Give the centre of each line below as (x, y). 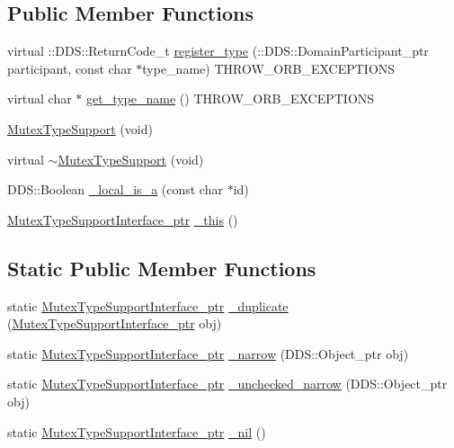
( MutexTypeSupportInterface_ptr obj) (115, 323)
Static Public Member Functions (162, 268)
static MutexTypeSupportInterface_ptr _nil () (137, 431)
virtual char (40, 99)
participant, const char (70, 68)
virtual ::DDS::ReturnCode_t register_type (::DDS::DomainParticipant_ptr (218, 51)
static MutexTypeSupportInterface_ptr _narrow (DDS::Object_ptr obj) (208, 353)
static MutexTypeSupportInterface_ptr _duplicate (148, 305)
